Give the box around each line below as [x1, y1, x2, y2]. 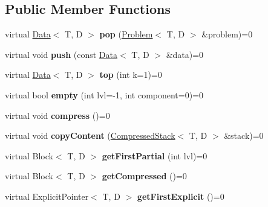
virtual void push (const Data [5, 48, 117, 60]
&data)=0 [166, 48, 204, 60]
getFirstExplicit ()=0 [137, 189, 224, 202]
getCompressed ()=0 [102, 170, 187, 182]
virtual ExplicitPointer [5, 189, 89, 202]
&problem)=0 [201, 28, 253, 40]
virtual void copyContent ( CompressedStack [5, 129, 175, 142]
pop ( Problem [99, 28, 153, 40]
